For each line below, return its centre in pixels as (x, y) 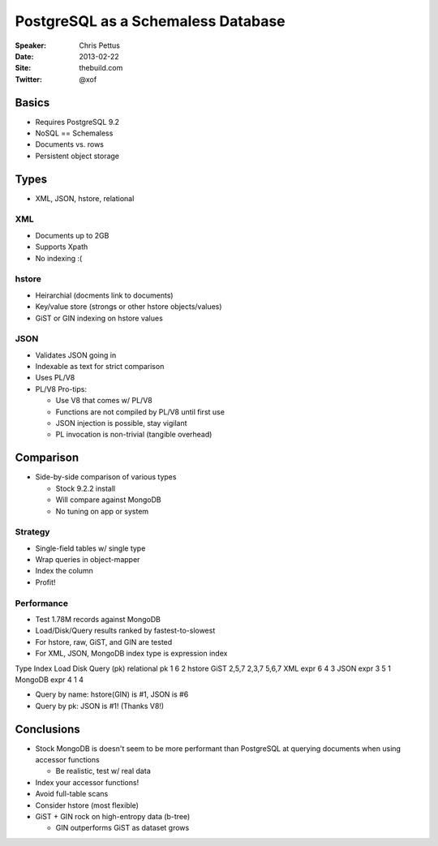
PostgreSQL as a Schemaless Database (150, 21)
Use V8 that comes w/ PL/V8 (104, 401)
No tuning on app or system (102, 511)
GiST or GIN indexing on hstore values (99, 318)
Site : (23, 68)
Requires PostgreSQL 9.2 (77, 122)
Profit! (45, 582)
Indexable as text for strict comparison (100, 367)
